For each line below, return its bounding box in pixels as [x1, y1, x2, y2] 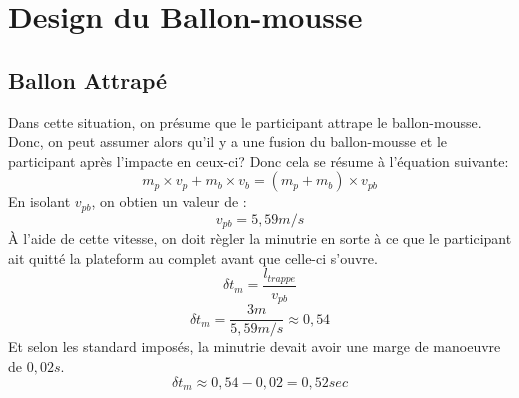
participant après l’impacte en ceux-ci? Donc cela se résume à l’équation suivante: [8, 150, 509, 171]
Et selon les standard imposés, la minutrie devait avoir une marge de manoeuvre [8, 336, 501, 357]
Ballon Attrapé [8, 64, 168, 95]
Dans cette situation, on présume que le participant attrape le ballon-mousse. [8, 111, 482, 132]
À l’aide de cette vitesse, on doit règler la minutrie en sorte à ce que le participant [8, 228, 512, 249]
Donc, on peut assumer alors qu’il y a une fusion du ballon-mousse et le [8, 131, 448, 152]
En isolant [8, 191, 71, 212]
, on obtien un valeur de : [91, 191, 247, 212]
